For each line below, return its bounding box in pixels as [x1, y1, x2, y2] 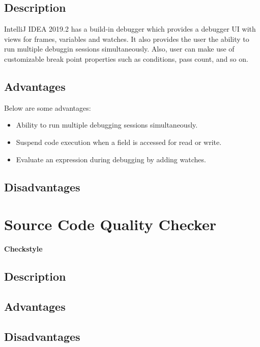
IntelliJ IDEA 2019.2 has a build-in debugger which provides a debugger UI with [4, 23, 256, 34]
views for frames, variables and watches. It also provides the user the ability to [4, 33, 249, 44]
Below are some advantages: [4, 102, 91, 113]
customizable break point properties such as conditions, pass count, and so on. [4, 53, 248, 64]
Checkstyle [4, 243, 43, 254]
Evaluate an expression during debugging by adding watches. [16, 154, 206, 164]
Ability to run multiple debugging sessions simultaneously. [16, 119, 198, 130]
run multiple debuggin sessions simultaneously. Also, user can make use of [4, 43, 235, 54]
